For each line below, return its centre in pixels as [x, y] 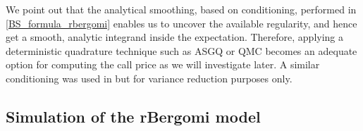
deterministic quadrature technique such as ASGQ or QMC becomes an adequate [181, 50]
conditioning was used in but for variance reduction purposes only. [149, 78]
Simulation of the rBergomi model [133, 116]
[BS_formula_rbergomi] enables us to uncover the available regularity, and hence [181, 23]
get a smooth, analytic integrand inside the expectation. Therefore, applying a [175, 37]
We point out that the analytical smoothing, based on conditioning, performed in [181, 9]
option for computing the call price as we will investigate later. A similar [163, 64]
